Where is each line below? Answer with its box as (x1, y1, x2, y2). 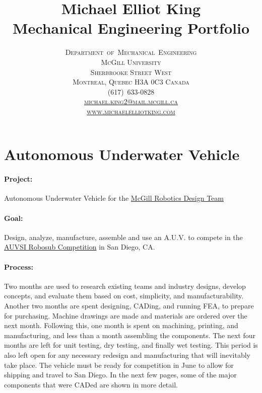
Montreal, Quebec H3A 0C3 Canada (73, 76, 189, 87)
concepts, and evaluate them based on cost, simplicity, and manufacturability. (4, 290, 244, 301)
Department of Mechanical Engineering (65, 47, 197, 57)
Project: (4, 174, 33, 184)
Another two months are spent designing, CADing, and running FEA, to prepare (4, 300, 254, 311)
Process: (4, 261, 33, 272)
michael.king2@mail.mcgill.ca (84, 96, 178, 107)
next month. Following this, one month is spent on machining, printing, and (4, 320, 238, 331)
